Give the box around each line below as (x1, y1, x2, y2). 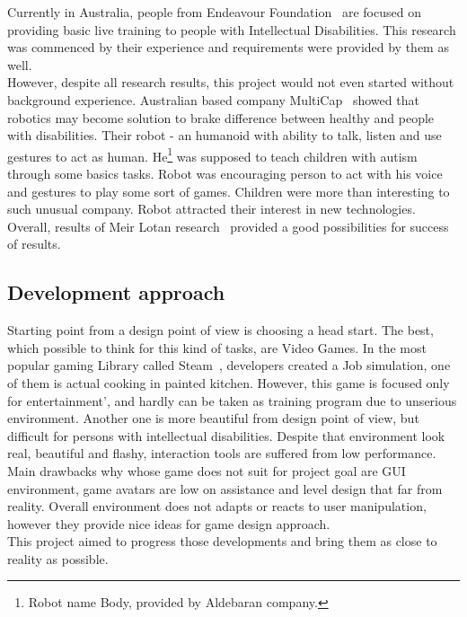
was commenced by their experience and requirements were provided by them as (7, 38, 449, 57)
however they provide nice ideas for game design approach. (7, 514, 330, 533)
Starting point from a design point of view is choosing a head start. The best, (7, 321, 434, 339)
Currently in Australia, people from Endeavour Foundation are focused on (7, 3, 421, 21)
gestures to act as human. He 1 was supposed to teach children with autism (7, 144, 418, 165)
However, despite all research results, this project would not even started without (7, 73, 454, 92)
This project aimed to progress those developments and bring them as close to (7, 532, 437, 551)
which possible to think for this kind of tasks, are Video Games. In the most (7, 338, 427, 357)
